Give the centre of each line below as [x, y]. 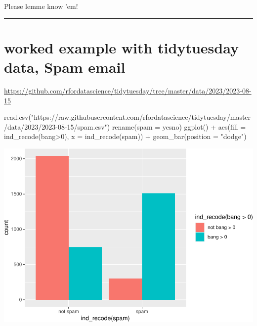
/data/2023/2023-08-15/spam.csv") [57, 126]
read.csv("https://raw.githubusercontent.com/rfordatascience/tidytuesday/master [128, 117]
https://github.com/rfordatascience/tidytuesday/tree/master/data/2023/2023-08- [128, 90]
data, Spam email [65, 67]
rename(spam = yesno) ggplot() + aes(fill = [179, 126]
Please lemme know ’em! [41, 6]
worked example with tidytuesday [121, 47]
